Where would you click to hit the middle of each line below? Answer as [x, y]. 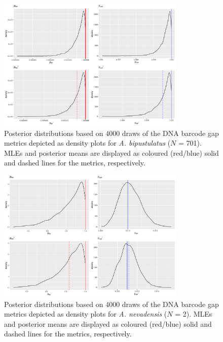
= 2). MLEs [194, 314]
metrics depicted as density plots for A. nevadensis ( [86, 314]
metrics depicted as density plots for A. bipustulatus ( [87, 143]
